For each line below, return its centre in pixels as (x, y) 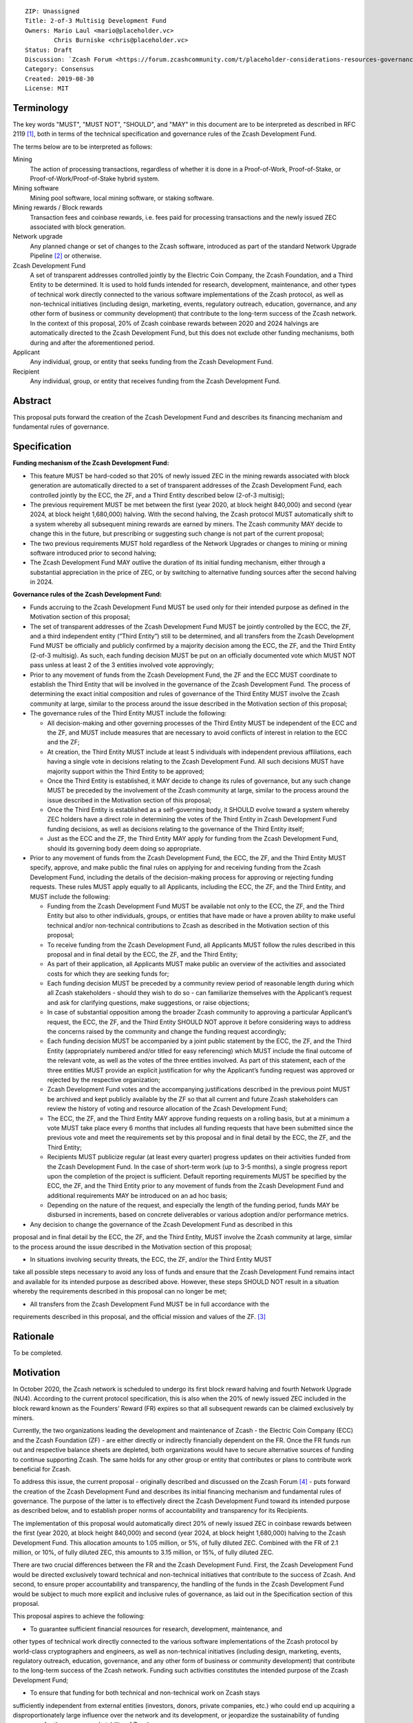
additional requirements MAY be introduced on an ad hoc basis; (137, 1195)
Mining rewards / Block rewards (58, 207)
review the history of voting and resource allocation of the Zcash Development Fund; (167, 1109)
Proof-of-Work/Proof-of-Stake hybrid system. (95, 179)
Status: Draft (49, 50)
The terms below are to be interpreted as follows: (83, 146)
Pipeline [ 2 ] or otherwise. (66, 256)
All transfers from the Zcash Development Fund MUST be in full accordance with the (150, 1304)
